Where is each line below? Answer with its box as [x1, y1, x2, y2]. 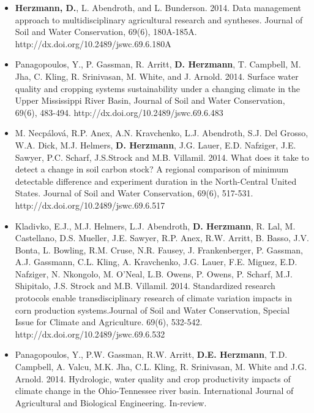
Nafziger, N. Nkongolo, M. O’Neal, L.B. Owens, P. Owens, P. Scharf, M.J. [15, 267, 293, 280]
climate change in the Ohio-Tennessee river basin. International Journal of [15, 384, 294, 397]
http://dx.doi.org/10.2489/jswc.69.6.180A [15, 37, 171, 50]
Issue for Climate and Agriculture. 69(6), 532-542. [15, 315, 203, 328]
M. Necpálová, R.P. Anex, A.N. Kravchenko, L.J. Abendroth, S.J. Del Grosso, [15, 126, 308, 139]
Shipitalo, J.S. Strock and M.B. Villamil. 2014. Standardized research [15, 279, 275, 292]
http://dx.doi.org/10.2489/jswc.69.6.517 [15, 198, 165, 211]
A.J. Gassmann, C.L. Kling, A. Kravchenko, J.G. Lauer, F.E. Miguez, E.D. [15, 255, 297, 268]
